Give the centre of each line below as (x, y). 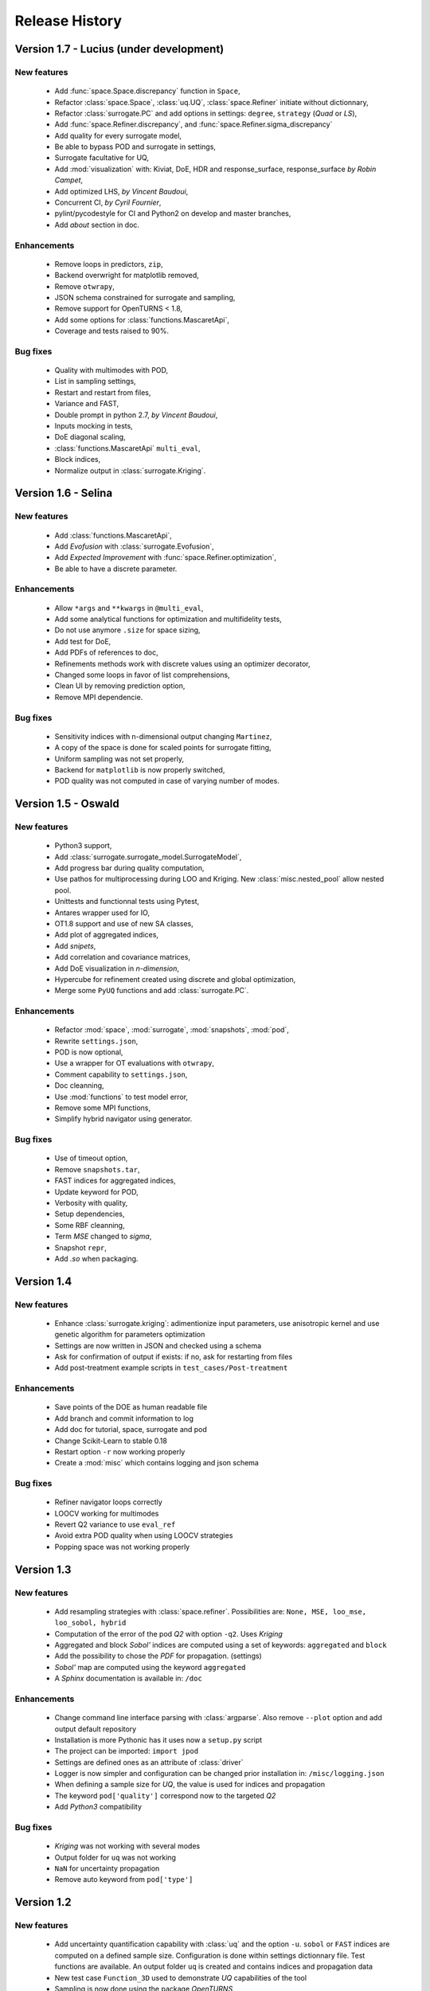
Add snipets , (75, 946)
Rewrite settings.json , (96, 1041)
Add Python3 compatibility (98, 1807)
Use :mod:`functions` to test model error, (121, 1097)
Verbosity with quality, (91, 1203)
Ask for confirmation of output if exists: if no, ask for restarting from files (174, 1357)
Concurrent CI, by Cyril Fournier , (108, 202)
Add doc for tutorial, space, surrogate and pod (131, 1430)
